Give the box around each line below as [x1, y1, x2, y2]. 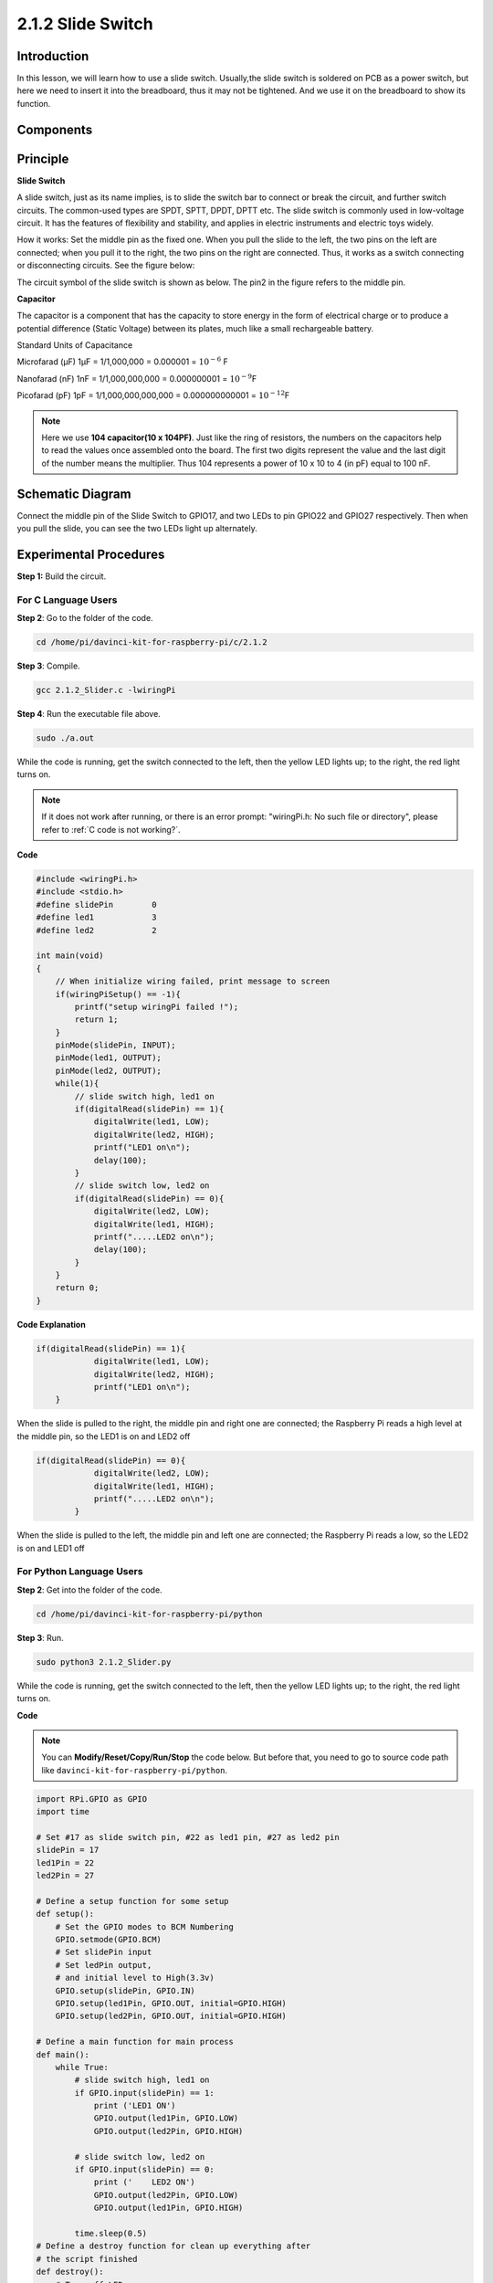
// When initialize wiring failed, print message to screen [55, 976, 330, 986]
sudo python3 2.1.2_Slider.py [36, 1657, 172, 1667]
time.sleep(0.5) [74, 2228, 148, 2238]
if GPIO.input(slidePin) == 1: [74, 2088, 215, 2098]
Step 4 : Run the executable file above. [16, 709, 162, 720]
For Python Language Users [16, 1565, 143, 1578]
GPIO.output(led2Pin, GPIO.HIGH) [93, 2126, 244, 2136]
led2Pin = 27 [36, 1870, 95, 1881]
